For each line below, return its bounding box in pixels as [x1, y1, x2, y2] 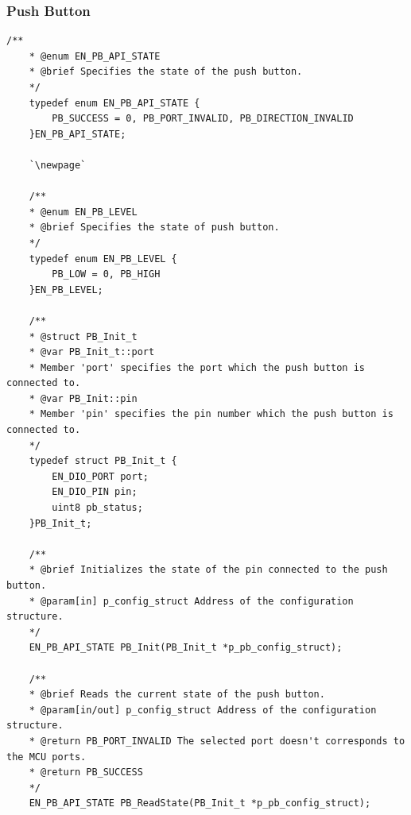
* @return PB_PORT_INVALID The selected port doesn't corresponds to [29, 735, 405, 747]
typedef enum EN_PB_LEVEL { [29, 253, 177, 265]
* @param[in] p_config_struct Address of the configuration [29, 595, 354, 607]
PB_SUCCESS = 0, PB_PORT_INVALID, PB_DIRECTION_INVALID [52, 113, 354, 125]
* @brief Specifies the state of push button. [29, 222, 280, 234]
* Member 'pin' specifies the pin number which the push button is [29, 408, 394, 420]
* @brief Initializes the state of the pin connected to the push [29, 564, 388, 576]
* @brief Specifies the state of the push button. [29, 66, 303, 78]
